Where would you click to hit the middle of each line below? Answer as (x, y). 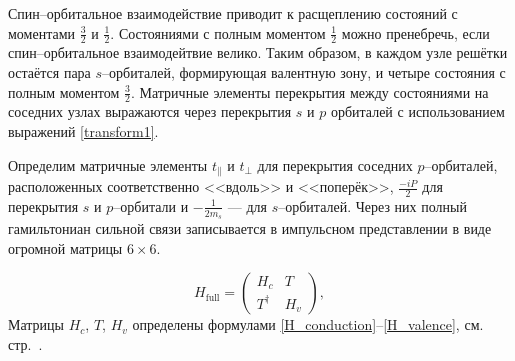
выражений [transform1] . (83, 131)
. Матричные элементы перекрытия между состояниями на (309, 91)
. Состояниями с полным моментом (218, 32)
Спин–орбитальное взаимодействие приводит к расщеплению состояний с (233, 13)
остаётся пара (49, 72)
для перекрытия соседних (335, 164)
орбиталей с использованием (417, 111)
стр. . (25, 343)
